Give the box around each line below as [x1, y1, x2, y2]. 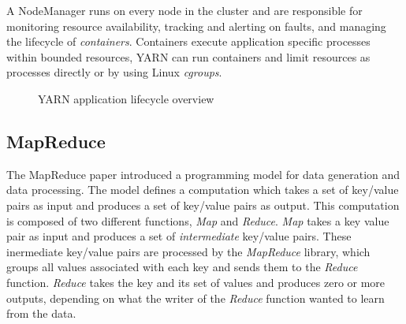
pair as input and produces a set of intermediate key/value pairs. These [6, 228, 352, 244]
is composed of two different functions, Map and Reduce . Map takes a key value [6, 212, 389, 229]
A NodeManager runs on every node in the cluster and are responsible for [6, 2, 363, 18]
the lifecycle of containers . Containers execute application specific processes [6, 33, 371, 50]
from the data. [6, 305, 76, 322]
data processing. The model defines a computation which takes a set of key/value [6, 181, 399, 198]
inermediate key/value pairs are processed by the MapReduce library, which [6, 243, 371, 259]
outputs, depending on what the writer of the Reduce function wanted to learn [6, 289, 385, 306]
